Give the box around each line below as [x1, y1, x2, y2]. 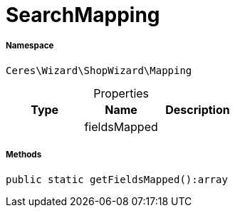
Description [165, 102, 230, 117]
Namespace [6, 41, 54, 51]
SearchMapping [6, 3, 160, 27]
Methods [6, 150, 42, 160]
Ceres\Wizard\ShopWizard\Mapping [6, 64, 192, 76]
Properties [93, 85, 150, 100]
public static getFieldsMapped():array [6, 173, 228, 185]
